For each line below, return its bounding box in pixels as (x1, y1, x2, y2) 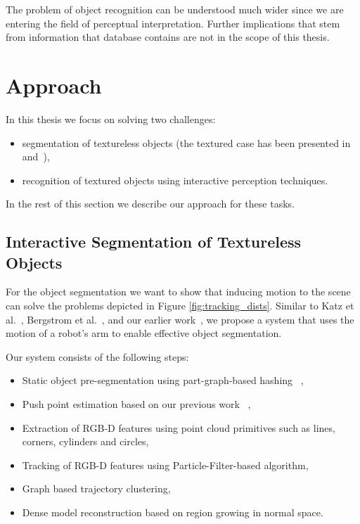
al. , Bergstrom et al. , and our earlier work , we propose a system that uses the (6, 312, 354, 326)
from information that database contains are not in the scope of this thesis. (6, 30, 330, 44)
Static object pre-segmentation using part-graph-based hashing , (22, 373, 304, 388)
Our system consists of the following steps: (6, 349, 189, 364)
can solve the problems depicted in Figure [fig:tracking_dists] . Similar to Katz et (6, 298, 354, 313)
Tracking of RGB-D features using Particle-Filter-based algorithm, (22, 457, 309, 472)
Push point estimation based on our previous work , (22, 397, 251, 411)
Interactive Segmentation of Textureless (6, 231, 302, 253)
